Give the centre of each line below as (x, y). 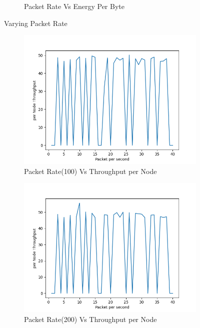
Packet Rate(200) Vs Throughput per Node (90, 319)
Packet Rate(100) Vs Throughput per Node (90, 171)
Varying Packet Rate (36, 23)
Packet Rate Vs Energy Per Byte (74, 6)
